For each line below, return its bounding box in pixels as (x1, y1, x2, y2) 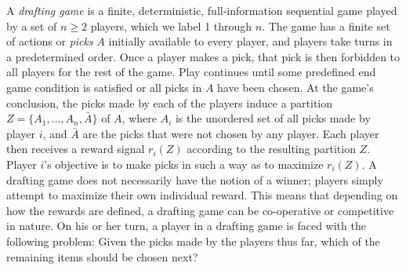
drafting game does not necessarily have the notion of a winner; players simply (6, 171, 383, 188)
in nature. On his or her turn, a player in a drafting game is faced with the (6, 217, 366, 234)
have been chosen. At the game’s (217, 78, 374, 95)
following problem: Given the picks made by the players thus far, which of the (6, 232, 380, 249)
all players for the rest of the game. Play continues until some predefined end (6, 64, 376, 80)
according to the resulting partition (187, 140, 356, 157)
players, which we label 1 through (90, 17, 252, 34)
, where (121, 110, 157, 126)
